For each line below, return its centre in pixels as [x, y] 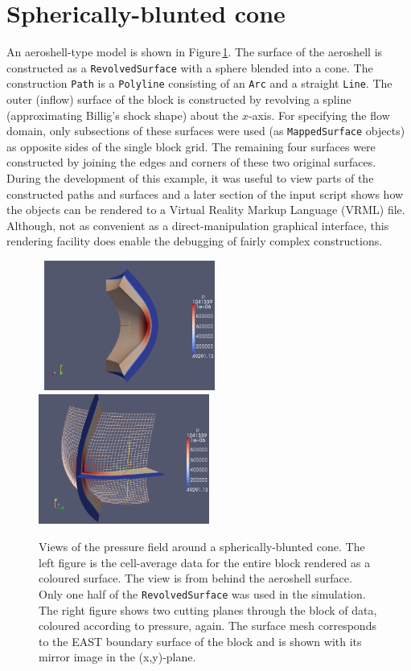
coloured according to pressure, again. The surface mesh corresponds [208, 626]
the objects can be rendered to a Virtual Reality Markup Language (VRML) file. [206, 210]
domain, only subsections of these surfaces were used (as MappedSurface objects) [206, 131]
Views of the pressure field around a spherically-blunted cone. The [202, 547]
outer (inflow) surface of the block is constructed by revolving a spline [179, 99]
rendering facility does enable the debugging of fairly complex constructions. [195, 241]
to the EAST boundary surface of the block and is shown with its [200, 641]
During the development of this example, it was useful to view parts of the [190, 178]
